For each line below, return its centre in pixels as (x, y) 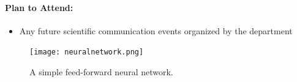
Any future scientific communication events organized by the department (156, 30)
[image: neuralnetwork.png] (87, 52)
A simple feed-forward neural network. (101, 72)
